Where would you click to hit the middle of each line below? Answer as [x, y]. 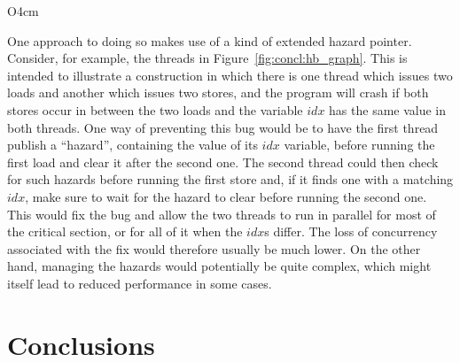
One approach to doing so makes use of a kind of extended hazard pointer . [210, 40]
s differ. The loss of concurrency [351, 231]
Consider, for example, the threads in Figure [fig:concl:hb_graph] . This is [207, 58]
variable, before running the [359, 145]
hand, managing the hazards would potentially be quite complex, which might [219, 266]
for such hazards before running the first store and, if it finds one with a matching [230, 179]
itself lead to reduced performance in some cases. [140, 283]
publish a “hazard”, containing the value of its [133, 145]
